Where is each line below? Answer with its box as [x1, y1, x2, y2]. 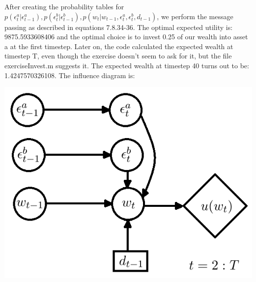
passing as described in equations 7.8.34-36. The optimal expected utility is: [4, 22, 233, 32]
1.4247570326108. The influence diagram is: [4, 70, 135, 80]
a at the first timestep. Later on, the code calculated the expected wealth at [4, 41, 233, 51]
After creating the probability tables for [4, 1, 124, 11]
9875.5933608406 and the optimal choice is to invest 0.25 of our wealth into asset [4, 31, 248, 42]
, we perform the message [157, 11, 233, 21]
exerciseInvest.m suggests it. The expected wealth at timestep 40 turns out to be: [4, 60, 249, 70]
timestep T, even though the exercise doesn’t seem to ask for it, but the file [4, 51, 232, 61]
